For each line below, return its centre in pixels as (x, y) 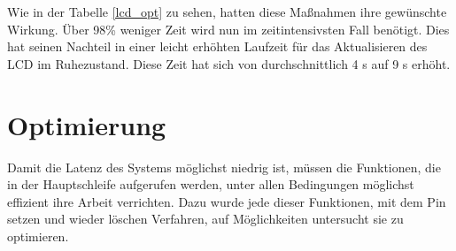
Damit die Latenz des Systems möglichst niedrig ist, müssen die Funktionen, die (224, 167)
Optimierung (87, 124)
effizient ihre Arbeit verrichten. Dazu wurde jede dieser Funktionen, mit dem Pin (227, 201)
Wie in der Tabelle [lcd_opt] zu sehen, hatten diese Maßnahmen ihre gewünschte (227, 11)
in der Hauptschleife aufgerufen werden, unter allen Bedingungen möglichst (211, 184)
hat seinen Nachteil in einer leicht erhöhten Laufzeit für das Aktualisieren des (217, 46)
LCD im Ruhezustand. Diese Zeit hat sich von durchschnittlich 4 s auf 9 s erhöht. (229, 63)
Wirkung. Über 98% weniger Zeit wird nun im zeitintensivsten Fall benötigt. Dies (228, 29)
